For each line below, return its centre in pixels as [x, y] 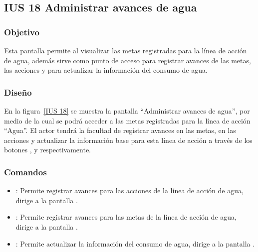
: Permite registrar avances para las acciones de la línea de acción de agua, [129, 190]
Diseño [18, 92]
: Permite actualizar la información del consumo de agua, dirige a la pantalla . [135, 243]
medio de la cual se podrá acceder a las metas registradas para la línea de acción [127, 120]
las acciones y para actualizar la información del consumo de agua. [106, 70]
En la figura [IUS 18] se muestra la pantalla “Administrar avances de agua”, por [127, 111]
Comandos [25, 172]
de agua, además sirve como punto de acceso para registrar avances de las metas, [128, 60]
